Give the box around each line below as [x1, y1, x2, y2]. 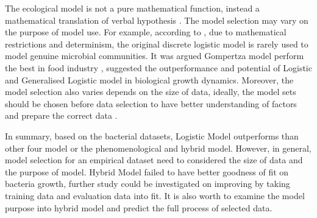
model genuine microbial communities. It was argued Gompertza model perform [5, 49, 304, 62]
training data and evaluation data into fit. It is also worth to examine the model [5, 189, 305, 202]
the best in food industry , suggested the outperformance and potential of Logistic [5, 61, 312, 74]
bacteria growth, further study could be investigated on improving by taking [5, 177, 290, 190]
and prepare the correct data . [5, 109, 118, 122]
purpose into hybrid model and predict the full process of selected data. [5, 201, 272, 214]
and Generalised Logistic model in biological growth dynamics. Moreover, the [5, 73, 294, 86]
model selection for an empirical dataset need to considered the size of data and [5, 153, 303, 166]
